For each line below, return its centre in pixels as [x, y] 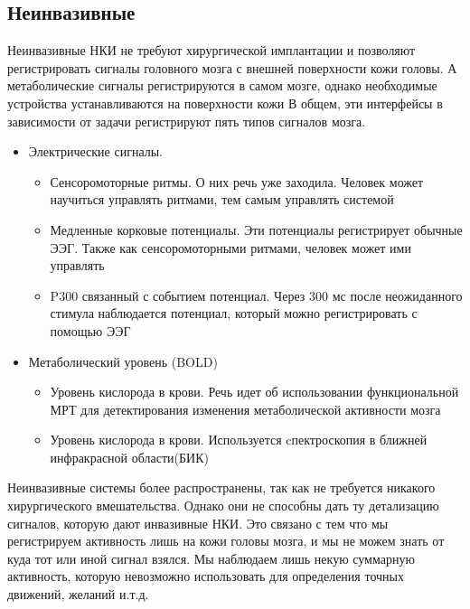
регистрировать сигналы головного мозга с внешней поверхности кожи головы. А [232, 67]
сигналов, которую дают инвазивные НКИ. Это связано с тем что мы [198, 523]
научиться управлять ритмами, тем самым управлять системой [222, 199]
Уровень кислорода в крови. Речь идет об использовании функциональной [254, 392]
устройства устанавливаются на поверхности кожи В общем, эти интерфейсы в [225, 103]
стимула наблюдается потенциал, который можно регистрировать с [234, 313]
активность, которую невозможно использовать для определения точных [206, 576]
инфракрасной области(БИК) [129, 457]
